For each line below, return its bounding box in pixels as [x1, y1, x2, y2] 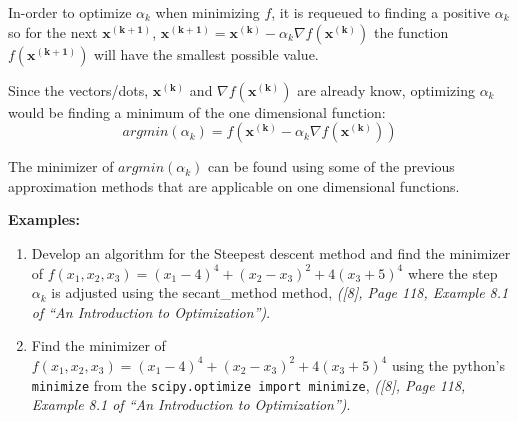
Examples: [8, 209, 80, 230]
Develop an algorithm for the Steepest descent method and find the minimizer [31, 242, 511, 263]
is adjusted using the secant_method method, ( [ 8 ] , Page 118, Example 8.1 [51, 282, 509, 303]
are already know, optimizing [297, 79, 475, 100]
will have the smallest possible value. [94, 43, 319, 64]
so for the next [8, 21, 98, 42]
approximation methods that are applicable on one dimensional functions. [8, 175, 460, 196]
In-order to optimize [8, 2, 132, 22]
